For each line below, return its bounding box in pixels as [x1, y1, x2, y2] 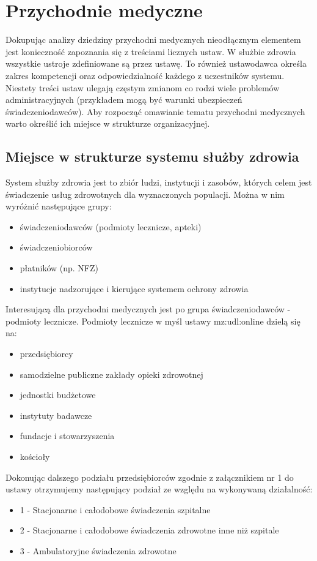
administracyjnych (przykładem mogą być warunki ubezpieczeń [5, 93, 242, 106]
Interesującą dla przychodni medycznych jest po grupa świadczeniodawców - [5, 303, 291, 315]
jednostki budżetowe [20, 388, 96, 401]
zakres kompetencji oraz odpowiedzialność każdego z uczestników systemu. [5, 69, 285, 81]
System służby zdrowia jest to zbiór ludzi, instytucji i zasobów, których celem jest [5, 176, 312, 189]
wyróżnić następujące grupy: [5, 200, 112, 213]
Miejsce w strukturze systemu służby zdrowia [5, 147, 299, 166]
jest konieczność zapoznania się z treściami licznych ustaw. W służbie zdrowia [5, 45, 296, 58]
